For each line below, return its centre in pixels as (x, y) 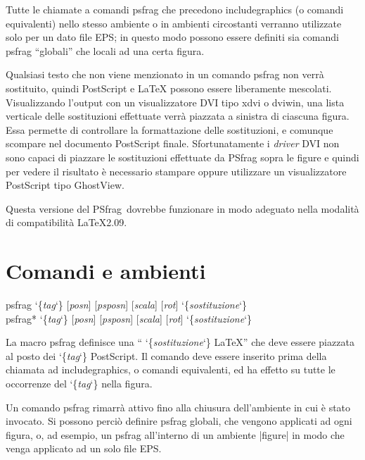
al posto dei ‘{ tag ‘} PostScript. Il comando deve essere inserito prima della (166, 355)
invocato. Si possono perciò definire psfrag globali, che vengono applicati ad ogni (179, 421)
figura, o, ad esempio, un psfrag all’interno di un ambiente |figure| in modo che (175, 434)
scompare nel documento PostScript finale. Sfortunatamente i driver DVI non (173, 143)
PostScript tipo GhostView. (65, 185)
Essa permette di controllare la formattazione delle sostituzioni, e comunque (169, 129)
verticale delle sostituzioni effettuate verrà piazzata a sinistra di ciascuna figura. (178, 116)
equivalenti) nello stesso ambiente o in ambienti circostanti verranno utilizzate (174, 23)
